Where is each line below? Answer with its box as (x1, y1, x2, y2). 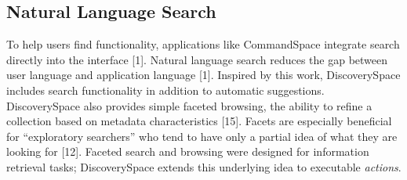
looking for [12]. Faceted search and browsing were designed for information (6, 143, 369, 160)
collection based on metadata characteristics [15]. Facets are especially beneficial (6, 113, 392, 129)
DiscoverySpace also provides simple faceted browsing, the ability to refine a (6, 97, 372, 113)
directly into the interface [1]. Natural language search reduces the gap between (6, 51, 388, 67)
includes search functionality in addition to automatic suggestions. (6, 81, 325, 98)
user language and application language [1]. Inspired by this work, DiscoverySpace (6, 67, 401, 83)
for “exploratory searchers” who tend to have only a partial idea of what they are (6, 128, 398, 144)
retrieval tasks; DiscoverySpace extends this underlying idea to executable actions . (6, 158, 402, 175)
